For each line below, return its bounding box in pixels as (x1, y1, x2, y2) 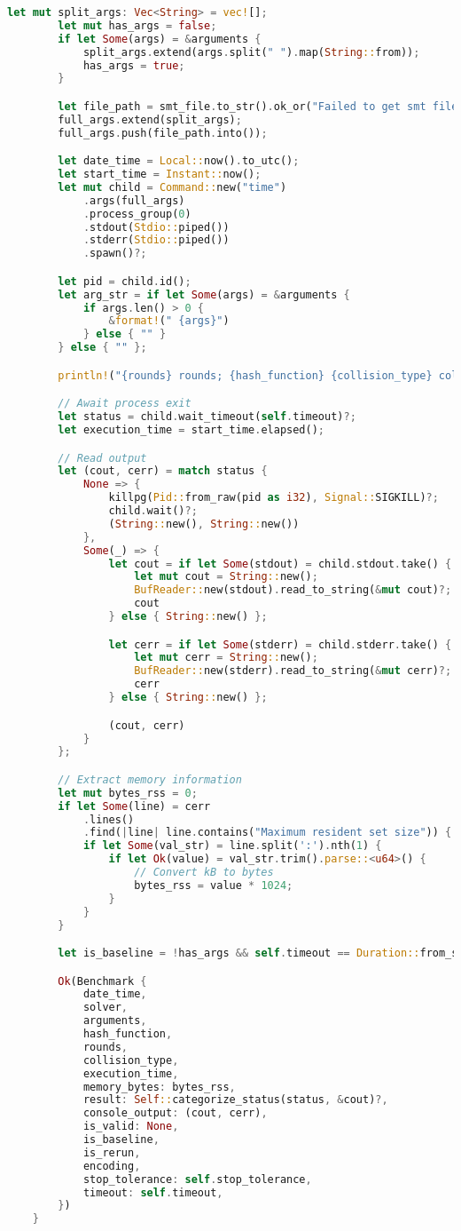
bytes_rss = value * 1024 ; (134, 878, 293, 892)
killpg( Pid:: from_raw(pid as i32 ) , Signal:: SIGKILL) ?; (108, 491, 439, 504)
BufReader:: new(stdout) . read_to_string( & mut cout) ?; (134, 584, 452, 597)
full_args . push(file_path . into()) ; (58, 126, 268, 139)
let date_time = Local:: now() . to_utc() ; (58, 155, 300, 168)
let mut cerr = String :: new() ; (134, 651, 318, 664)
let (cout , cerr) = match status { (58, 465, 268, 478)
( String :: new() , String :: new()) (108, 517, 300, 530)
